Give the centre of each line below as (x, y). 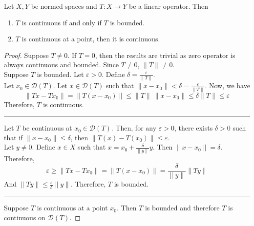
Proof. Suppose (26, 55)
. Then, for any (134, 128)
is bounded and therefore (182, 208)
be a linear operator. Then (169, 6)
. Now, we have (227, 85)
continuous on (25, 217)
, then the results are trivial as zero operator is (165, 55)
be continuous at (47, 128)
